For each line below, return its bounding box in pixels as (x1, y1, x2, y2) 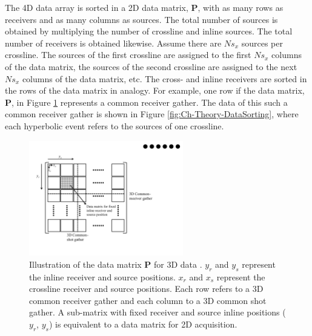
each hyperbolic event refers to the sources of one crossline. (5, 119, 224, 132)
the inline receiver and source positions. (29, 270, 176, 283)
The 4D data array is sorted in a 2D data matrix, (5, 1, 188, 13)
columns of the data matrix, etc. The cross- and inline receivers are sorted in (22, 72, 307, 85)
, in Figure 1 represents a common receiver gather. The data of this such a (12, 95, 288, 108)
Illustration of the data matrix (29, 257, 142, 270)
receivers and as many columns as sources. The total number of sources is (5, 13, 278, 25)
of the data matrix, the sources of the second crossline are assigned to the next (5, 60, 297, 73)
